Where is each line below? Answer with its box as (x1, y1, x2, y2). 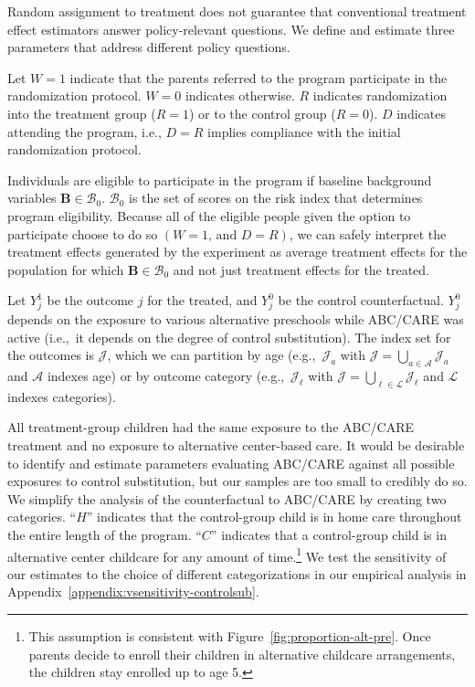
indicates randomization (312, 86, 448, 105)
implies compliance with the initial (207, 122, 401, 141)
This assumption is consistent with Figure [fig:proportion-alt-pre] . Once (28, 627, 431, 646)
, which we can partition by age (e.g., (107, 345, 316, 365)
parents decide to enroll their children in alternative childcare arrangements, (28, 644, 456, 663)
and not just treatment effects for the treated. (173, 259, 429, 279)
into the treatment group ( (7, 103, 156, 122)
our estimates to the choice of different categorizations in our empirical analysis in (7, 564, 467, 583)
